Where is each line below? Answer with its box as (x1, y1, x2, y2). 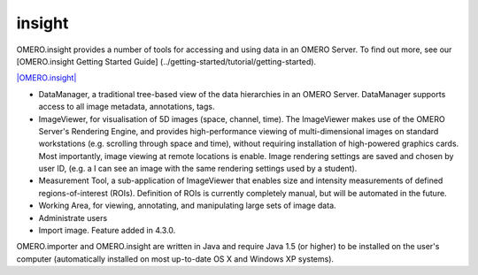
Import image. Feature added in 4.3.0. (38, 225, 176, 236)
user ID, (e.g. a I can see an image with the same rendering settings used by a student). (38, 164, 358, 174)
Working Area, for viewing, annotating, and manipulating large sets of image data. (38, 200, 336, 211)
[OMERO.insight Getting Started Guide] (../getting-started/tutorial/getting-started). (16, 56, 317, 66)
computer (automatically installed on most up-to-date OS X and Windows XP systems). (16, 253, 335, 264)
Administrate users (38, 212, 108, 223)
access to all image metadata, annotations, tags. (38, 102, 215, 112)
